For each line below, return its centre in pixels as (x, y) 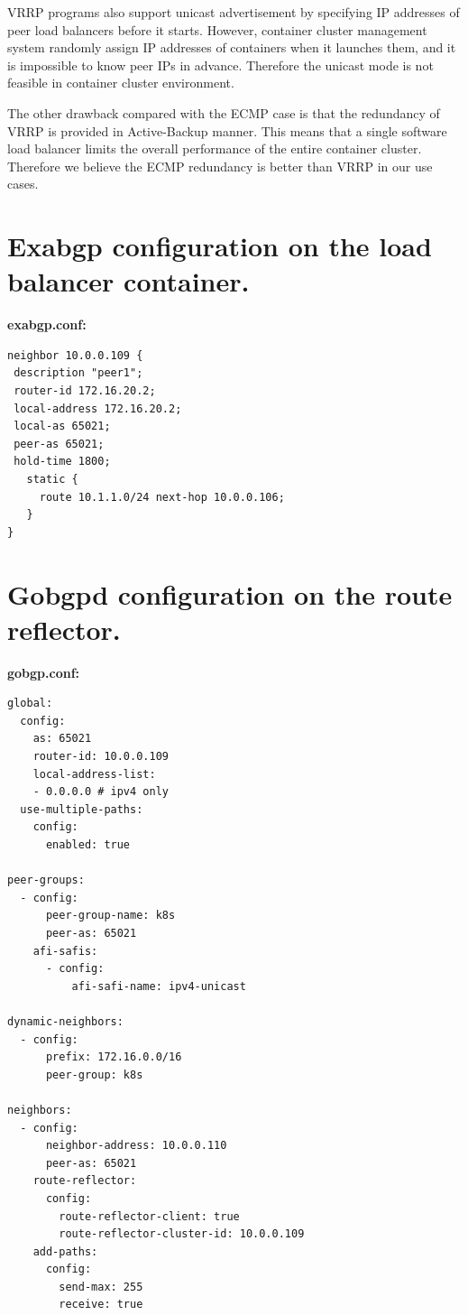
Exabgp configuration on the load (220, 246)
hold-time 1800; (62, 462)
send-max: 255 (101, 1287)
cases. (23, 184)
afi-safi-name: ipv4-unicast (159, 986)
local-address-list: (94, 774)
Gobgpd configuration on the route (230, 593)
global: (30, 704)
